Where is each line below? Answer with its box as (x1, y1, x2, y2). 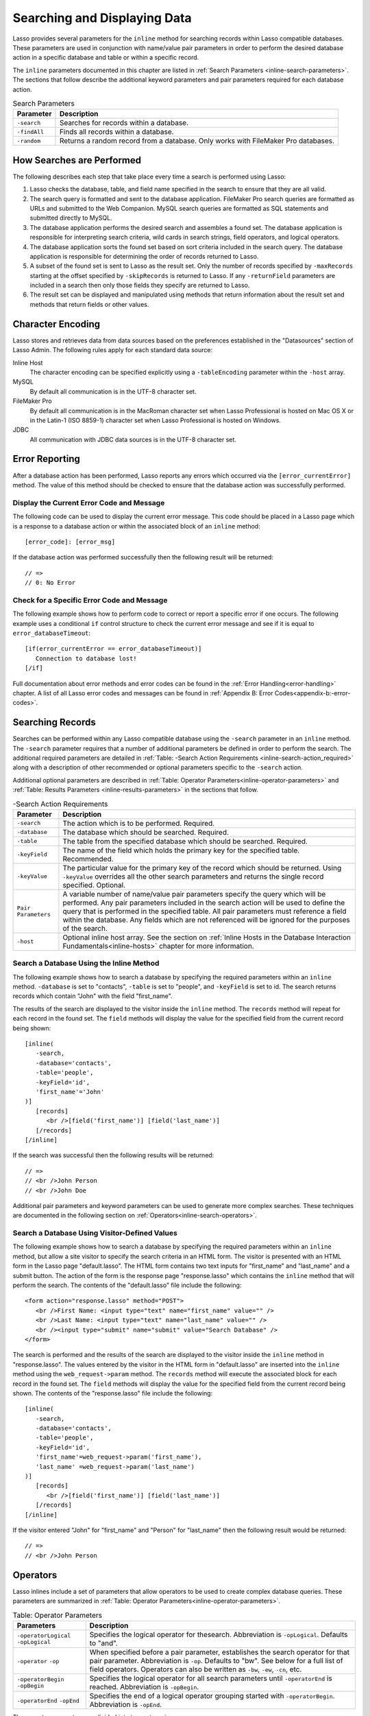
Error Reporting (12, 453, 80, 465)
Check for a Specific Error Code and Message (12, 595, 168, 605)
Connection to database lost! (35, 654, 137, 662)
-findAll (16, 128, 45, 135)
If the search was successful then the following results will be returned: (12, 1151, 214, 1159)
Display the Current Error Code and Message (12, 498, 165, 507)
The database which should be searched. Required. (62, 827, 230, 837)
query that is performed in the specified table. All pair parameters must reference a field (62, 906, 347, 916)
